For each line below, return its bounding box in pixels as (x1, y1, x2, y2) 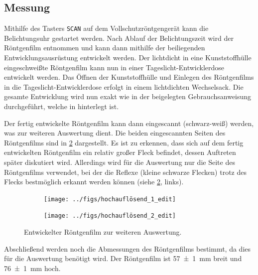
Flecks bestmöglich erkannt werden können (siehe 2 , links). (4, 176, 184, 187)
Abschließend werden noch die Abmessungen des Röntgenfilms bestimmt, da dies (4, 243, 251, 254)
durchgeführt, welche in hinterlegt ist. (4, 101, 119, 112)
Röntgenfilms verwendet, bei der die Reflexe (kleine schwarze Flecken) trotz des (4, 166, 247, 177)
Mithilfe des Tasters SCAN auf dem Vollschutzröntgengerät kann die (4, 23, 209, 33)
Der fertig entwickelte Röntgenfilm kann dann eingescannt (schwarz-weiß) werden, (4, 118, 254, 128)
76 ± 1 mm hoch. (4, 263, 61, 273)
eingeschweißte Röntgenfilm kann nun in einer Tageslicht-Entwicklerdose (4, 62, 225, 72)
